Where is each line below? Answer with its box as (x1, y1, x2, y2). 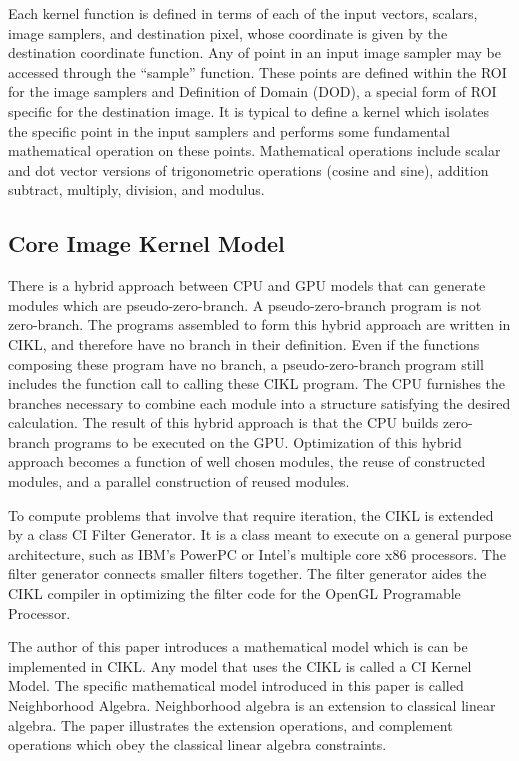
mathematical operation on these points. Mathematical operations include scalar (8, 140, 501, 161)
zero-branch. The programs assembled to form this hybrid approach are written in (8, 314, 511, 335)
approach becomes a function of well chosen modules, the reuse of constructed (8, 451, 486, 472)
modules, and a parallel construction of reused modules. (8, 471, 350, 492)
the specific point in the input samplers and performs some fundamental (8, 120, 450, 141)
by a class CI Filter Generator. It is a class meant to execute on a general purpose (8, 524, 512, 545)
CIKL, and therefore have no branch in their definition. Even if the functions (8, 333, 480, 354)
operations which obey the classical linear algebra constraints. (8, 734, 387, 755)
